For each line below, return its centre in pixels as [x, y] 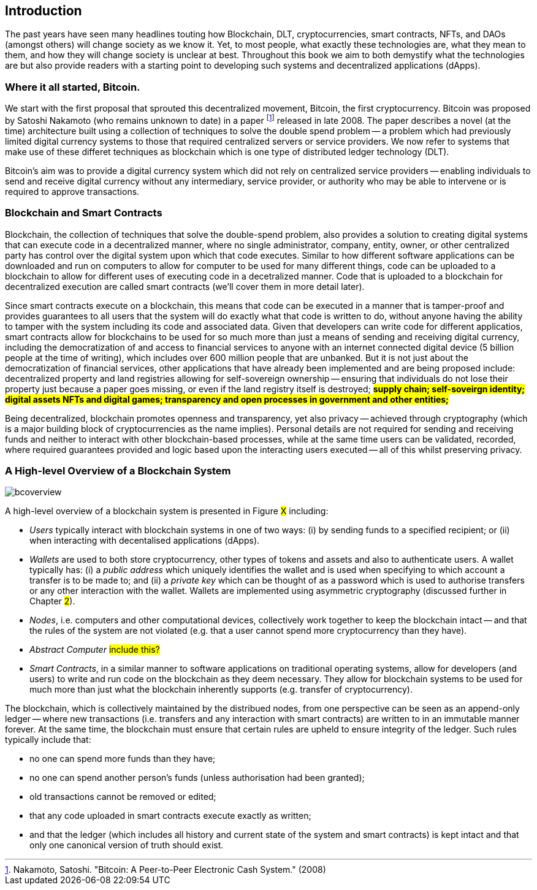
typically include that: [48, 740]
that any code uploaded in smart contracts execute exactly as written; [170, 816]
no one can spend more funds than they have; [123, 759]
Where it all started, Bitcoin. [73, 87]
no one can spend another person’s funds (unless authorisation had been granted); [197, 778]
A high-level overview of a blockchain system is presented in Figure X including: [167, 511]
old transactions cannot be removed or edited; [123, 797]
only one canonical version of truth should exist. [127, 845]
